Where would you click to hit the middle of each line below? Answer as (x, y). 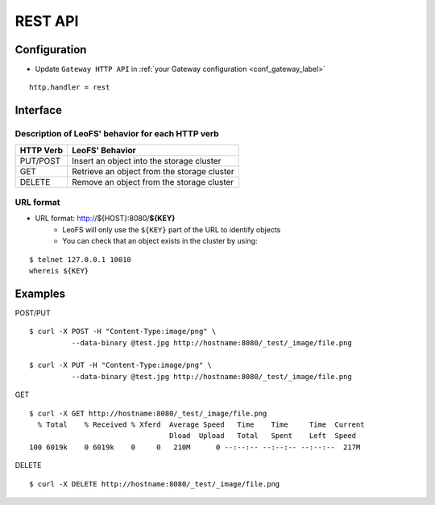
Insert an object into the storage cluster (147, 161)
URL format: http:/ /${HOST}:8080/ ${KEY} (105, 219)
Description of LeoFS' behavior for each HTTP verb (117, 134)
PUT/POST (40, 161)
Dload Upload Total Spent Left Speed (263, 436)
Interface (38, 110)
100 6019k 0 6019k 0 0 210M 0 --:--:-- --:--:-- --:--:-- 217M (195, 447)
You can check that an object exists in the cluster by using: (160, 241)
